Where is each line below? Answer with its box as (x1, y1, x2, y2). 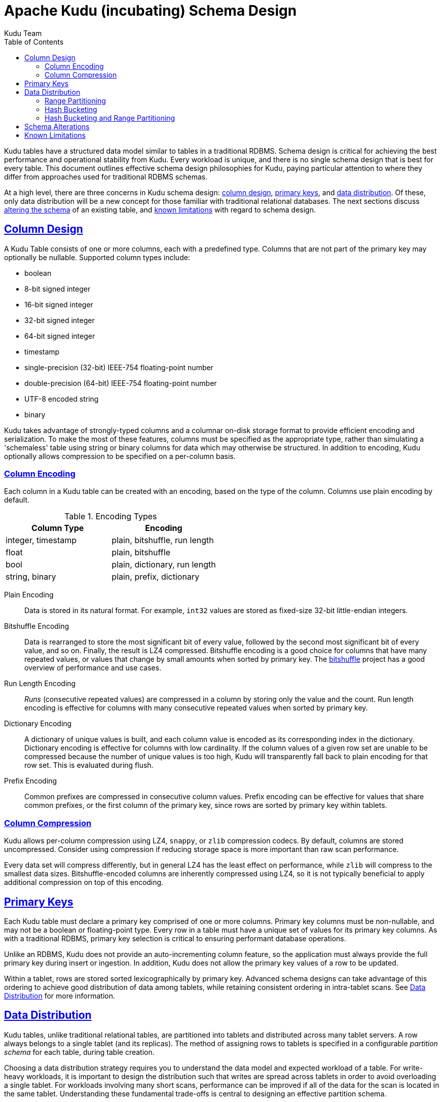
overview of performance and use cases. (24, 663, 162, 672)
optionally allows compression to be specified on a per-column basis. (4, 451, 236, 460)
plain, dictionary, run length (112, 559, 216, 570)
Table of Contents (4, 37, 64, 46)
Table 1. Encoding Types (64, 511, 157, 522)
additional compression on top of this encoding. (4, 878, 164, 887)
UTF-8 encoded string (24, 394, 99, 403)
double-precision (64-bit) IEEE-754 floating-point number (24, 378, 217, 387)
